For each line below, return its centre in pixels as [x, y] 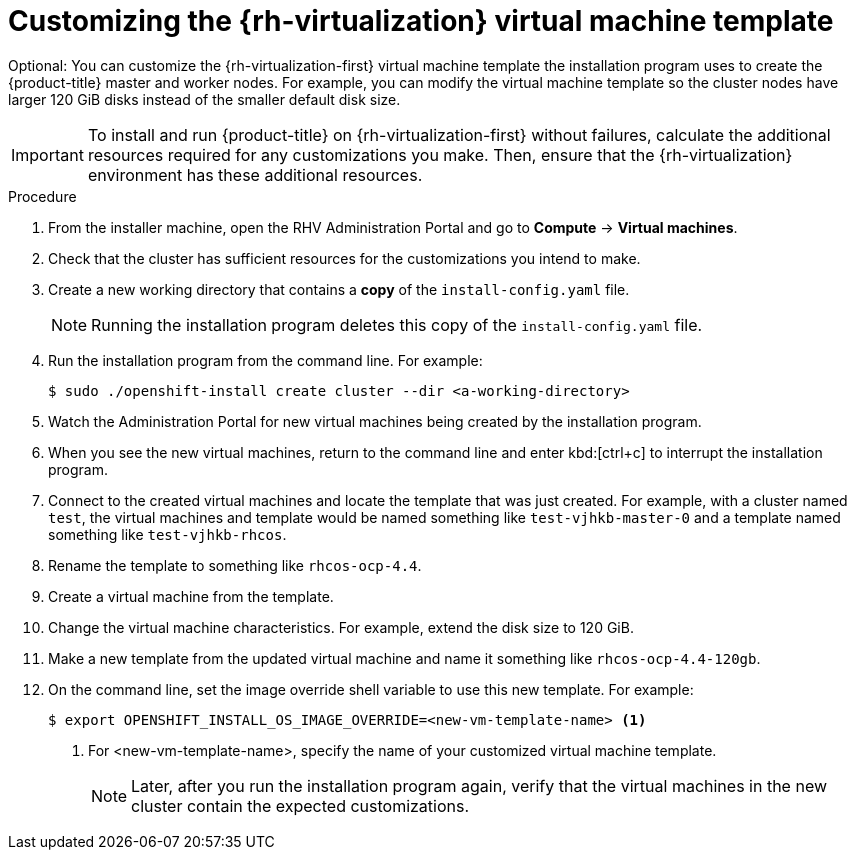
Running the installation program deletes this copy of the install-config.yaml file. [397, 324]
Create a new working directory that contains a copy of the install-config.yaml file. [339, 289]
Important [47, 154]
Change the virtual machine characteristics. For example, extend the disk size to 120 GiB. [341, 627]
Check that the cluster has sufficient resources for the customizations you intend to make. [344, 258]
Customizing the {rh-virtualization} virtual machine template [421, 21]
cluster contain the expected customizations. [300, 805]
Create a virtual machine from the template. [191, 596]
